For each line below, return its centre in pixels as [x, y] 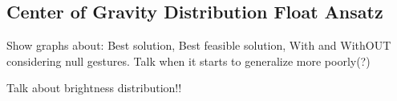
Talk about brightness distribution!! [94, 88]
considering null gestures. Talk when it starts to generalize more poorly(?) [188, 61]
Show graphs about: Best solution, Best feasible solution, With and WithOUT [199, 45]
